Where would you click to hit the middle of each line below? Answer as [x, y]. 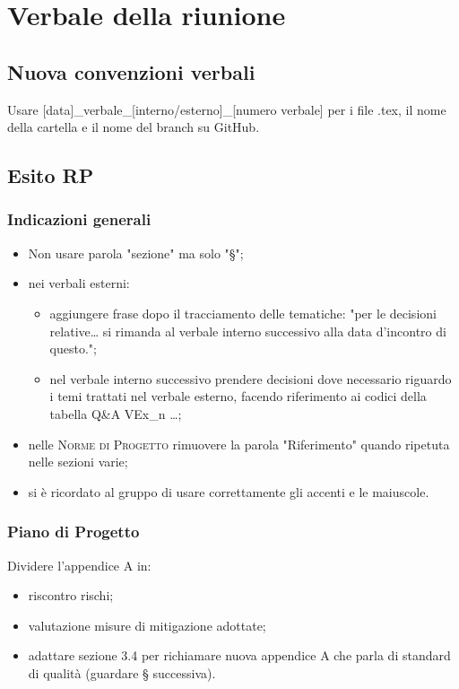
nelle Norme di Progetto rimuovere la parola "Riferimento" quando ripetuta [239, 444]
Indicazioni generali [79, 219]
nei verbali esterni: [79, 283]
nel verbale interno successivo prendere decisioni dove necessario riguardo [251, 378]
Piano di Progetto [74, 532]
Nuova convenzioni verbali [131, 71]
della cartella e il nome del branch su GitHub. [134, 127]
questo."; [73, 349]
